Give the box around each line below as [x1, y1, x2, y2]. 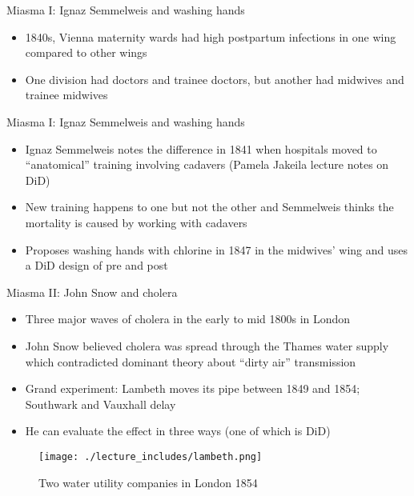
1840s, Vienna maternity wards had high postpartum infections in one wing [25, 28, 396, 45]
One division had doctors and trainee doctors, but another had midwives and [25, 70, 404, 87]
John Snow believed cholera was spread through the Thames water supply [25, 337, 389, 354]
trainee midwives [25, 86, 108, 103]
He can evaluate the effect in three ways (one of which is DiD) [25, 422, 331, 439]
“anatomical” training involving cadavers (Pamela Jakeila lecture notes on [25, 156, 389, 173]
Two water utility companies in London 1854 [38, 474, 258, 490]
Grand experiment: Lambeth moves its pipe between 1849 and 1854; [25, 380, 360, 397]
